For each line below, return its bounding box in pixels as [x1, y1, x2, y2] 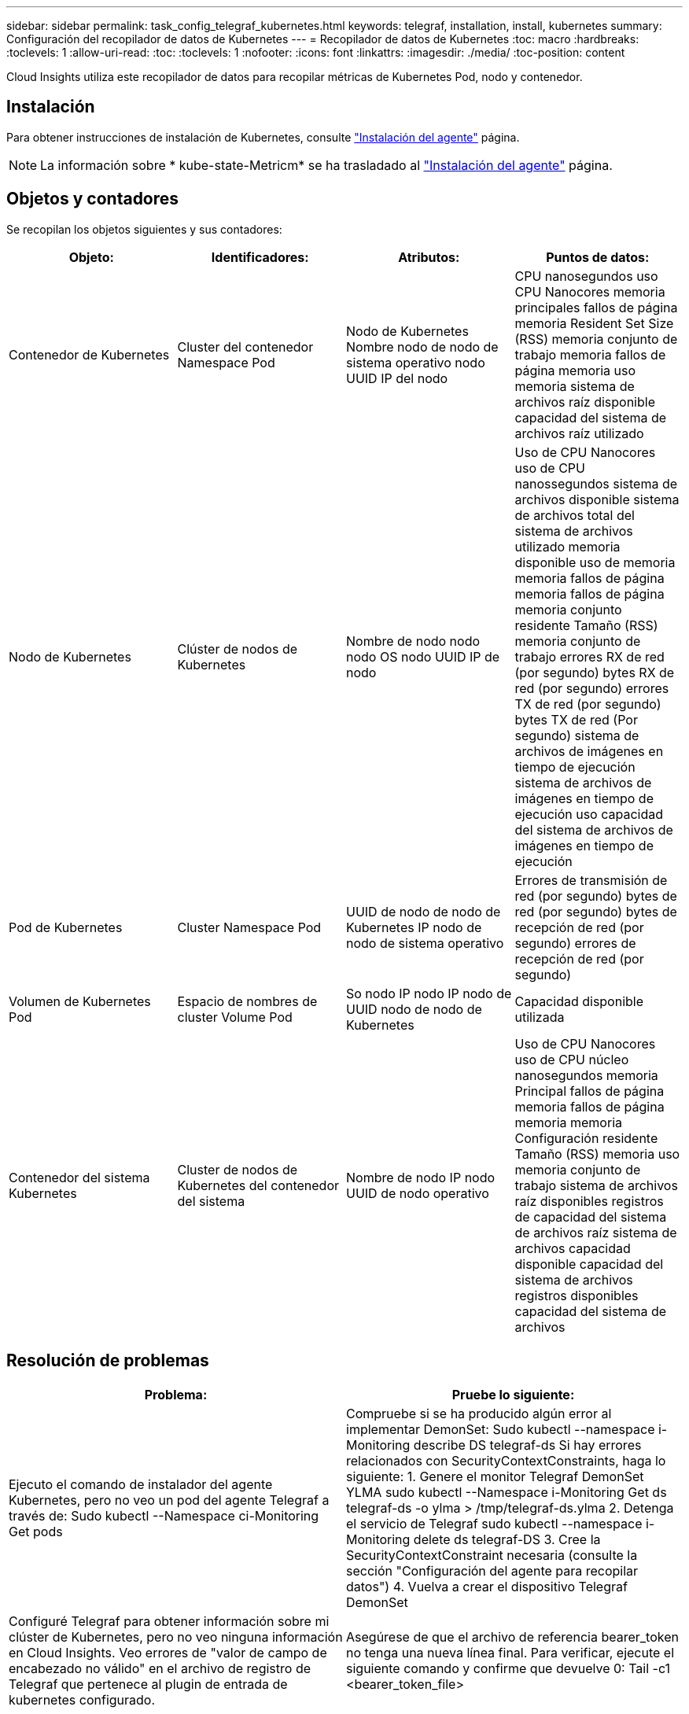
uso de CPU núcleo [514, 1051, 629, 1067]
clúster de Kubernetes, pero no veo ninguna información [9, 1628, 343, 1645]
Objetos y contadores [6, 189, 179, 209]
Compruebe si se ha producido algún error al [346, 1405, 612, 1421]
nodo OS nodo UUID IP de [346, 648, 500, 665]
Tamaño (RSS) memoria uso [514, 1145, 680, 1162]
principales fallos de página [514, 299, 678, 315]
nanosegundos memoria [514, 1067, 658, 1083]
